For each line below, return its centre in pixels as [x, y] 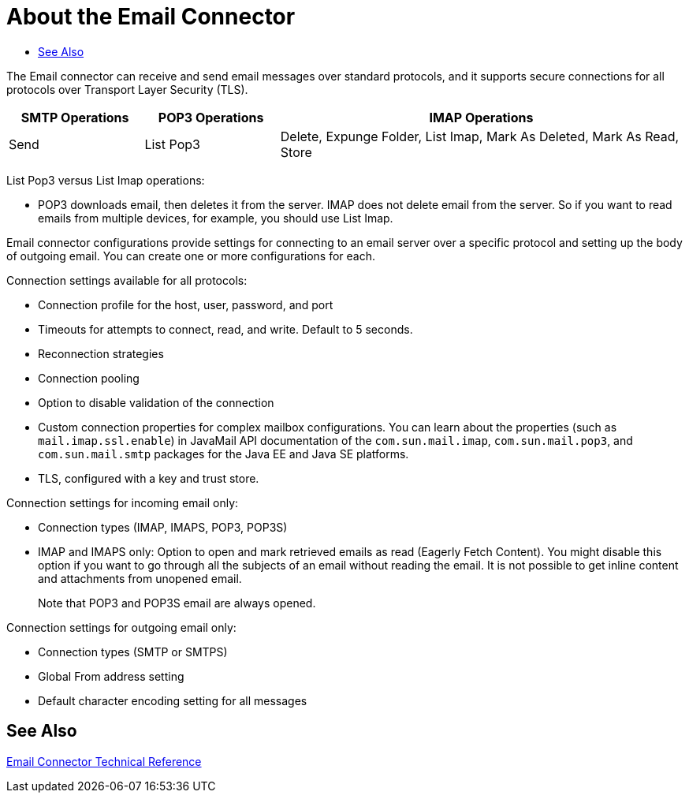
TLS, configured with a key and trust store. [149, 478]
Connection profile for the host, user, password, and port [186, 304]
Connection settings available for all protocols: [127, 280]
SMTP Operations [75, 117]
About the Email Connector [151, 17]
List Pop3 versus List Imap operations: [106, 180]
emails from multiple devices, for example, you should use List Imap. [216, 218]
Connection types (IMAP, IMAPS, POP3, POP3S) [163, 527]
